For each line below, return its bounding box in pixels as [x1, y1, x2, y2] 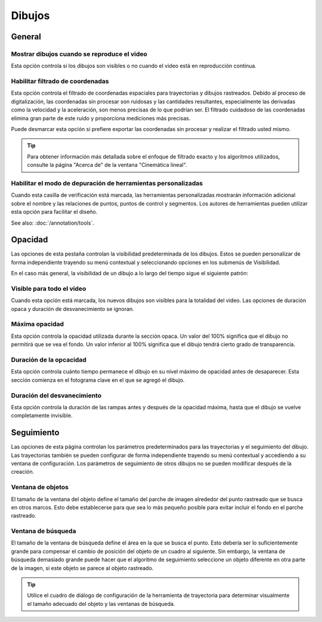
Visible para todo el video [11, 284, 86, 293]
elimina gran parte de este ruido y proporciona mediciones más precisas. [11, 114, 191, 122]
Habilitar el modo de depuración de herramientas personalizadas [11, 179, 203, 187]
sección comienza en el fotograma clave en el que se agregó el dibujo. [11, 376, 185, 384]
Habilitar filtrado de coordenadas [11, 77, 109, 86]
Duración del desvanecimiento [11, 391, 101, 399]
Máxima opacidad [11, 320, 64, 328]
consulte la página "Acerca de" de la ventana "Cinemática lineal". [27, 161, 187, 169]
